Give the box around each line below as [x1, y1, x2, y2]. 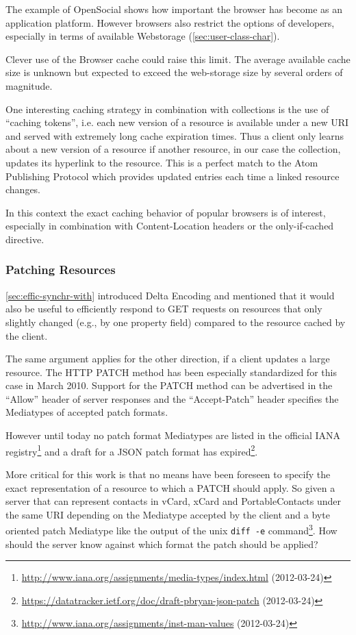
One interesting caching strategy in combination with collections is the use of [5, 101, 329, 116]
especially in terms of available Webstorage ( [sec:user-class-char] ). [5, 29, 280, 43]
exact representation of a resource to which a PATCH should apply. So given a [5, 480, 335, 495]
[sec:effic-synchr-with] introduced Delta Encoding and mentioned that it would [5, 288, 335, 302]
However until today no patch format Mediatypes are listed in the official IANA [5, 428, 341, 443]
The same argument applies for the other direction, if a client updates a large [5, 351, 330, 366]
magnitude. [5, 78, 53, 92]
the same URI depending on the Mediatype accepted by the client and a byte [5, 507, 330, 521]
